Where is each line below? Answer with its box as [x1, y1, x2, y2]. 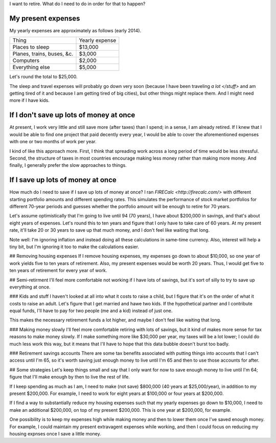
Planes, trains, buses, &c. [12, 50, 74, 57]
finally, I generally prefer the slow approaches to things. [9, 162, 127, 168]
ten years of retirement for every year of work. [9, 268, 107, 274]
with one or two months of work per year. [9, 139, 97, 145]
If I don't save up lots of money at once [9, 110, 135, 120]
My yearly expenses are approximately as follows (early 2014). [9, 27, 142, 33]
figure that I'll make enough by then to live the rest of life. [9, 374, 130, 380]
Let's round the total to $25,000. [9, 74, 78, 80]
